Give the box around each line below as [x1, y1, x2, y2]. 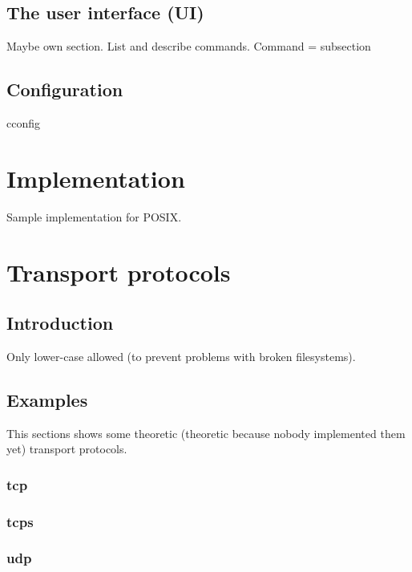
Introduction [6, 310, 114, 335]
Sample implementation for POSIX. [6, 208, 182, 225]
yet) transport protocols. [6, 440, 127, 457]
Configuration [6, 77, 123, 102]
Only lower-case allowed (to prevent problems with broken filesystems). [6, 347, 356, 364]
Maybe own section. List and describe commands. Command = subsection [6, 38, 371, 55]
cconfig [6, 115, 40, 131]
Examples [6, 387, 88, 412]
